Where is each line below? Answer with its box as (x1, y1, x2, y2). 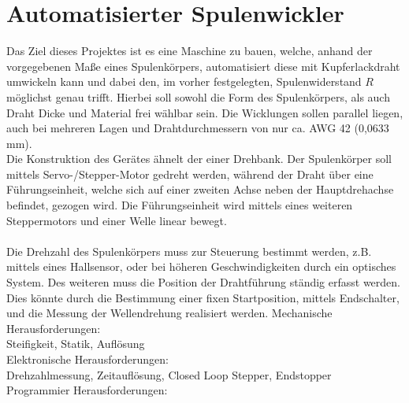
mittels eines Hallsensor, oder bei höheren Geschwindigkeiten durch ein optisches (6, 258, 396, 275)
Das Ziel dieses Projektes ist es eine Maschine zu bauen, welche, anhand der (6, 43, 373, 59)
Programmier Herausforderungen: (6, 382, 168, 398)
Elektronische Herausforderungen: (6, 351, 169, 367)
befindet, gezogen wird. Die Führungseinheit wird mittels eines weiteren (6, 197, 353, 213)
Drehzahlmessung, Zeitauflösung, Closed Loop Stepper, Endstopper (6, 366, 332, 383)
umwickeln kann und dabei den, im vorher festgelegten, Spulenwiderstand (6, 73, 362, 90)
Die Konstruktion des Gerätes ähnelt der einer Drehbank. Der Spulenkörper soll (6, 150, 392, 167)
